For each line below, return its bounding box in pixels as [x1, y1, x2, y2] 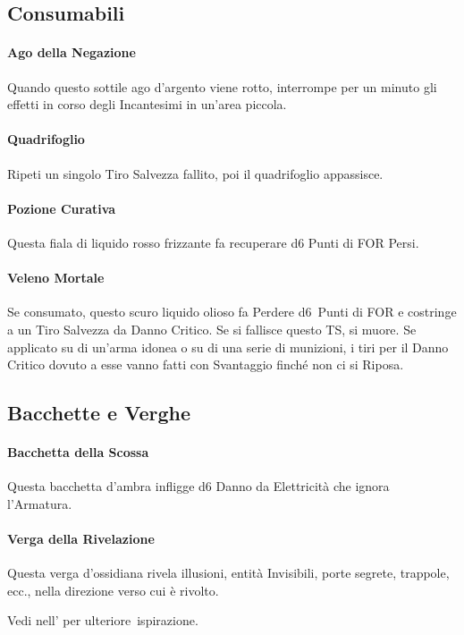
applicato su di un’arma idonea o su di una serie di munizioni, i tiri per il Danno [7, 337, 449, 356]
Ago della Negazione [7, 43, 136, 62]
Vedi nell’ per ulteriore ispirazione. [7, 611, 198, 630]
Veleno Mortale [7, 268, 105, 287]
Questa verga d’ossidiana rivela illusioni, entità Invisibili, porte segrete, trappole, [7, 563, 450, 582]
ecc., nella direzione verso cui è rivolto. [7, 580, 219, 599]
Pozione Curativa [7, 199, 116, 217]
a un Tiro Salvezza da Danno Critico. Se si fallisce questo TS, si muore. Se [7, 319, 417, 338]
